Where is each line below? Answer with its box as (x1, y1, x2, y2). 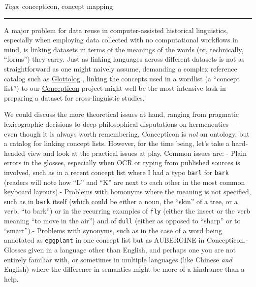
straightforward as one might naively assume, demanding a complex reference (4, 63, 237, 73)
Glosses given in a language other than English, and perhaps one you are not (4, 244, 236, 254)
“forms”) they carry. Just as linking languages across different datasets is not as (4, 54, 245, 64)
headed (4, 147, 25, 158)
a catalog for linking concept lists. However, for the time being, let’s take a (4, 138, 230, 148)
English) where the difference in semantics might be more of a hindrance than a (4, 264, 245, 274)
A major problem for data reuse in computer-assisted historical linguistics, (4, 25, 228, 35)
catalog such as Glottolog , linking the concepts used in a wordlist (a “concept (4, 73, 240, 83)
